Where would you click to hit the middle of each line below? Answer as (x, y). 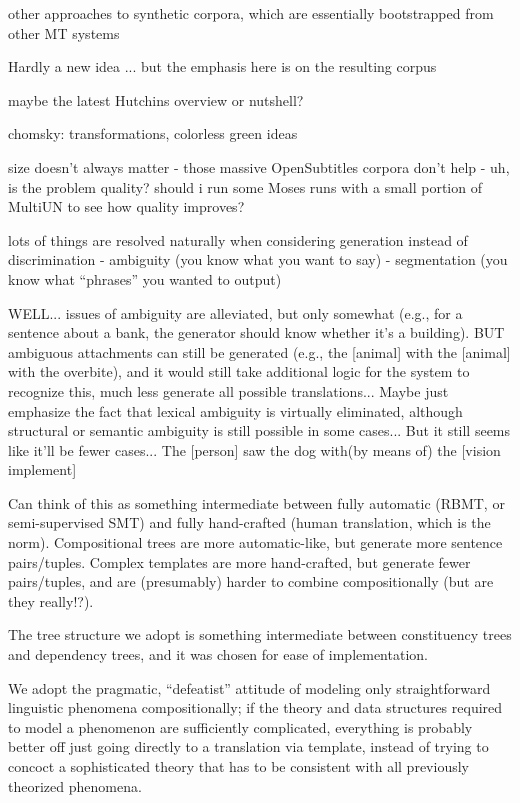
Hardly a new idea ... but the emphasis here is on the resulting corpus (222, 66)
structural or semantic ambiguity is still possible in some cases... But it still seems (259, 430)
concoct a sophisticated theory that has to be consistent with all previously (238, 766)
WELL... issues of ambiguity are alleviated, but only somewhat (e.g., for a (235, 312)
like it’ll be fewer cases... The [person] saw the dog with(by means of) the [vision (254, 449)
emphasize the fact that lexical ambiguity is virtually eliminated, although (235, 410)
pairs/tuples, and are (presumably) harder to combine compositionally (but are (251, 581)
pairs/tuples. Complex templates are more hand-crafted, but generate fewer (239, 561)
